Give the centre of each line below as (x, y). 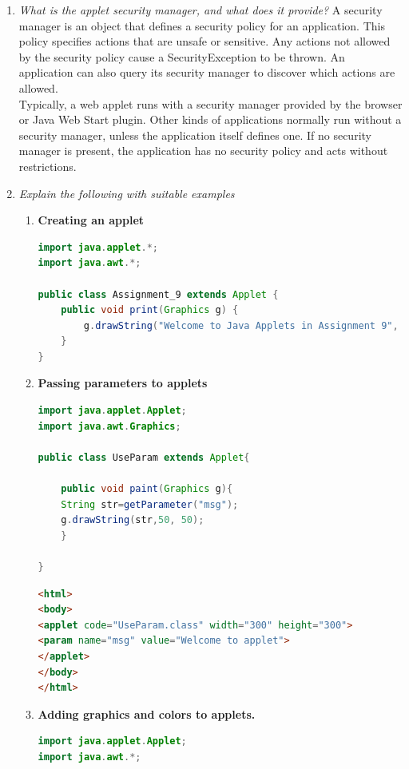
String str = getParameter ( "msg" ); (150, 504)
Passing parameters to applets (123, 383)
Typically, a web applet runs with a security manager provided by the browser (210, 103)
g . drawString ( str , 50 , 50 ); (133, 520)
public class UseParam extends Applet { (144, 457)
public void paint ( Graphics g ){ (147, 489)
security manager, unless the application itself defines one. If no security (195, 135)
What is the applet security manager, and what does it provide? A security (201, 10)
